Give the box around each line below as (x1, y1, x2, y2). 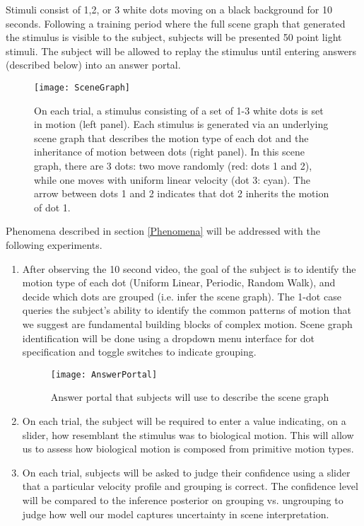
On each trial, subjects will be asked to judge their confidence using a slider (22, 464, 351, 479)
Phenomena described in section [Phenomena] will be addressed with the (6, 223, 320, 238)
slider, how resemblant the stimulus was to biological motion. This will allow (22, 427, 354, 442)
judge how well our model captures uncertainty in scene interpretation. (22, 506, 329, 521)
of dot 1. (34, 199, 71, 214)
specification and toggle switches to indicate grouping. (22, 344, 257, 359)
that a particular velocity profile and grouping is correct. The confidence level (22, 479, 358, 493)
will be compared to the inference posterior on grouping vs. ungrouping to (22, 492, 344, 507)
